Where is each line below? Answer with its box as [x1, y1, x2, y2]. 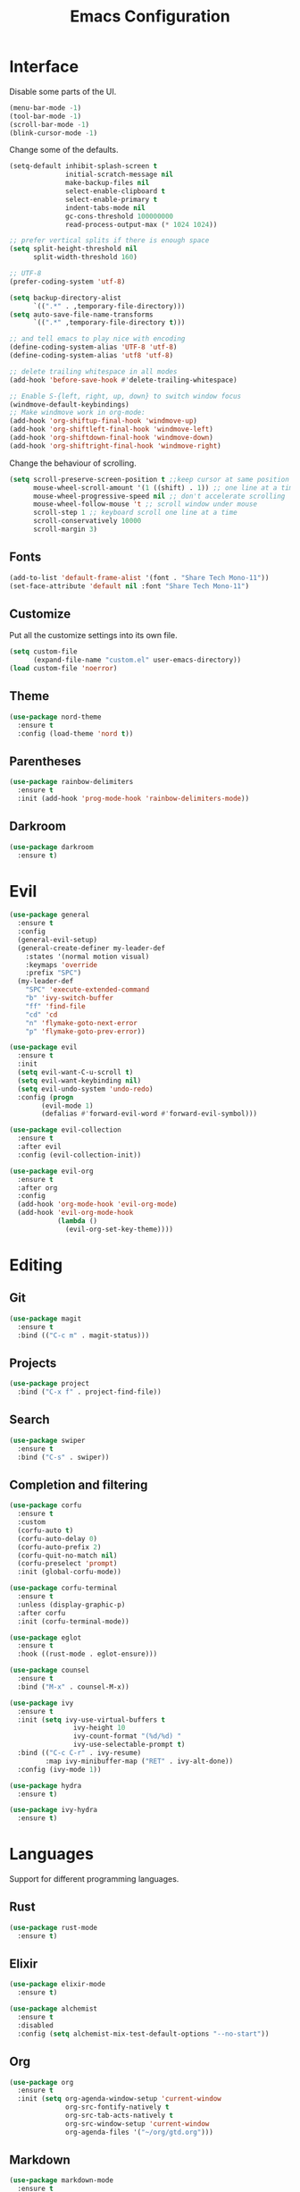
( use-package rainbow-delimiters [9, 778, 134, 787]
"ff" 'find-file [25, 1001, 87, 1011]
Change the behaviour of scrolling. [9, 458, 137, 468]
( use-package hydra [9, 1781, 82, 1790]
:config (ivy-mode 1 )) [17, 1765, 102, 1774]
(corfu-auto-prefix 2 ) [17, 1542, 102, 1552]
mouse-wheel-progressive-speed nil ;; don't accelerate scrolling [32, 492, 286, 501]
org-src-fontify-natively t [65, 2103, 170, 2112]
